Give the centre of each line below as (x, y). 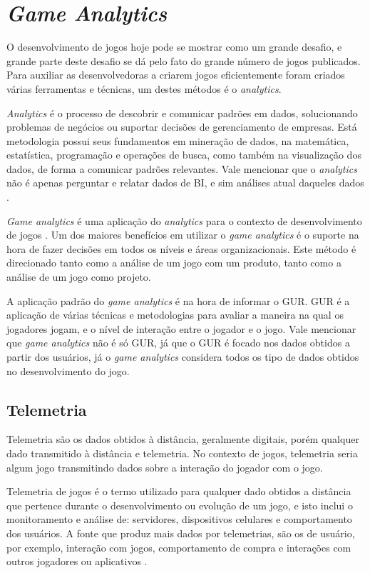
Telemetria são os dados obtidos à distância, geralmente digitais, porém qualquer (183, 439)
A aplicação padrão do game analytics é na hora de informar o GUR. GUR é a (178, 300)
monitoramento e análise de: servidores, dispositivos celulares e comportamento (179, 519)
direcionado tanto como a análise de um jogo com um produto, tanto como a (174, 263)
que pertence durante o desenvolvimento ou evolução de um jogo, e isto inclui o (180, 505)
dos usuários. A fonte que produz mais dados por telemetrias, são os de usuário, (181, 533)
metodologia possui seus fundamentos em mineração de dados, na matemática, (178, 140)
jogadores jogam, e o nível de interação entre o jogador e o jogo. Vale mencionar (181, 328)
